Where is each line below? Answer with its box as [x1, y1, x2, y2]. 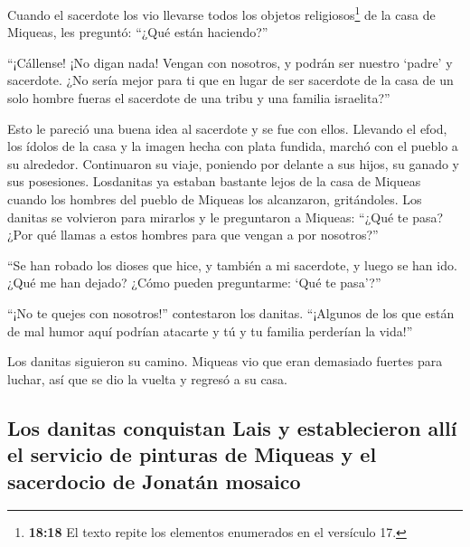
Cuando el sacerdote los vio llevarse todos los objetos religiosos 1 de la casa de [7, 3, 436, 24]
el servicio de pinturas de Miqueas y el [7, 440, 377, 468]
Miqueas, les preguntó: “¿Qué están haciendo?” [7, 23, 268, 42]
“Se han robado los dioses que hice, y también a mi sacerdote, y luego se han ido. [7, 255, 457, 274]
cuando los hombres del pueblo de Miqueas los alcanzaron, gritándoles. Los [7, 190, 422, 208]
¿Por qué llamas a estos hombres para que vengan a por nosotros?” [7, 225, 379, 244]
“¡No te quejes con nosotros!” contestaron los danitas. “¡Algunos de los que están [7, 303, 455, 322]
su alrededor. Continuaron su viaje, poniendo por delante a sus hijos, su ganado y [7, 154, 460, 173]
